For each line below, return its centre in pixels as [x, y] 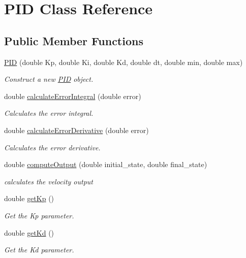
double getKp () [29, 198]
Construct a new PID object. [49, 79]
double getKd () [29, 232]
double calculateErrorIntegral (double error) [73, 96]
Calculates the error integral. [49, 113]
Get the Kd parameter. [39, 250]
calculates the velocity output [49, 181]
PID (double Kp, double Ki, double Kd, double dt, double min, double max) [124, 62]
